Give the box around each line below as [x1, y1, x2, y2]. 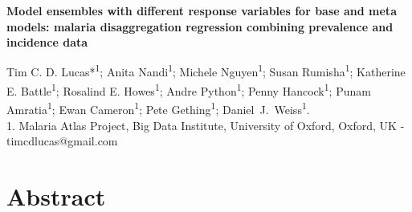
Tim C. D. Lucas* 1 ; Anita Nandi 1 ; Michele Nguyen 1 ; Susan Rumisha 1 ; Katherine [6, 61, 406, 80]
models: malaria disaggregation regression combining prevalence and [6, 18, 394, 35]
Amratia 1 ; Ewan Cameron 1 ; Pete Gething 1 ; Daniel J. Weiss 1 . [6, 99, 310, 117]
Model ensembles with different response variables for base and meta [6, 2, 397, 18]
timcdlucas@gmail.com [6, 132, 118, 149]
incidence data [6, 34, 88, 51]
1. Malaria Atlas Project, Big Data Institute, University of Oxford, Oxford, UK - [6, 116, 405, 133]
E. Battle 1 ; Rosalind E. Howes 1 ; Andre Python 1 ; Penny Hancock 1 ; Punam [6, 80, 371, 99]
